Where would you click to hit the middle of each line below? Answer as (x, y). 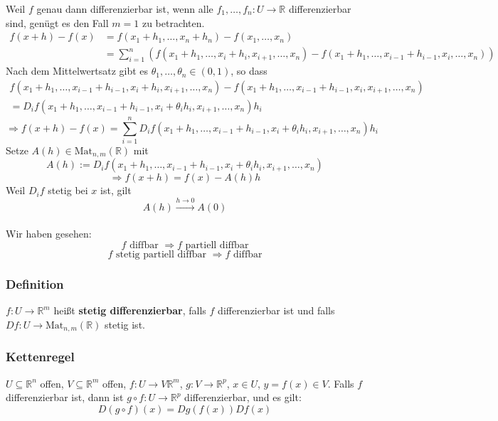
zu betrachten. (173, 22)
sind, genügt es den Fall (57, 22)
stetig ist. (125, 324)
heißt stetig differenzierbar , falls (130, 310)
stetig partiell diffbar (161, 255)
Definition (35, 283)
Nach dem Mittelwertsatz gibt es (77, 71)
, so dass (249, 71)
